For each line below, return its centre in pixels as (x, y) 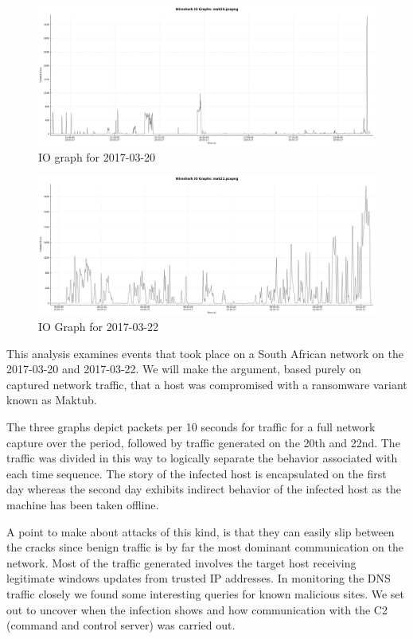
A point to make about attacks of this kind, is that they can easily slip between (201, 531)
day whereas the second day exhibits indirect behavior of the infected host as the (204, 489)
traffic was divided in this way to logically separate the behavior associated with (202, 458)
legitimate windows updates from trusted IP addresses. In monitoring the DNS (199, 578)
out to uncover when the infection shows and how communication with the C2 (197, 609)
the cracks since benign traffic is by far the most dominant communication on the (205, 547)
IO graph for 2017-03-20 (97, 156)
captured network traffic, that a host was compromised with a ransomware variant (207, 384)
